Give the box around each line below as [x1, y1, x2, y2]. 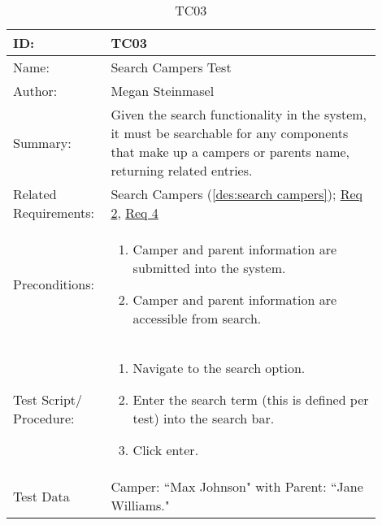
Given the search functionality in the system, [111, 105, 367, 124]
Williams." [111, 496, 170, 514]
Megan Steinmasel [111, 81, 215, 100]
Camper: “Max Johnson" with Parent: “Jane [111, 477, 363, 496]
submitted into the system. [132, 258, 286, 277]
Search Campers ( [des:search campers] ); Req [111, 184, 363, 203]
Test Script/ [13, 390, 83, 409]
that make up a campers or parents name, [111, 142, 350, 161]
